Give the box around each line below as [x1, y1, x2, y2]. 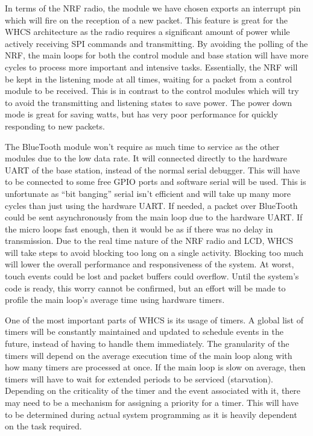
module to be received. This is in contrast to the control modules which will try [5, 84, 299, 97]
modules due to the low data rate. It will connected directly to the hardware [5, 152, 288, 164]
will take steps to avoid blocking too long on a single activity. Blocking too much [5, 246, 304, 258]
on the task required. [5, 420, 82, 432]
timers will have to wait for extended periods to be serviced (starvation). [5, 372, 273, 385]
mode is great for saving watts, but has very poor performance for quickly [5, 108, 278, 120]
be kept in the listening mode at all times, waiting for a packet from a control [5, 72, 292, 85]
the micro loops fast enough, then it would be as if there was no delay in [5, 222, 273, 235]
